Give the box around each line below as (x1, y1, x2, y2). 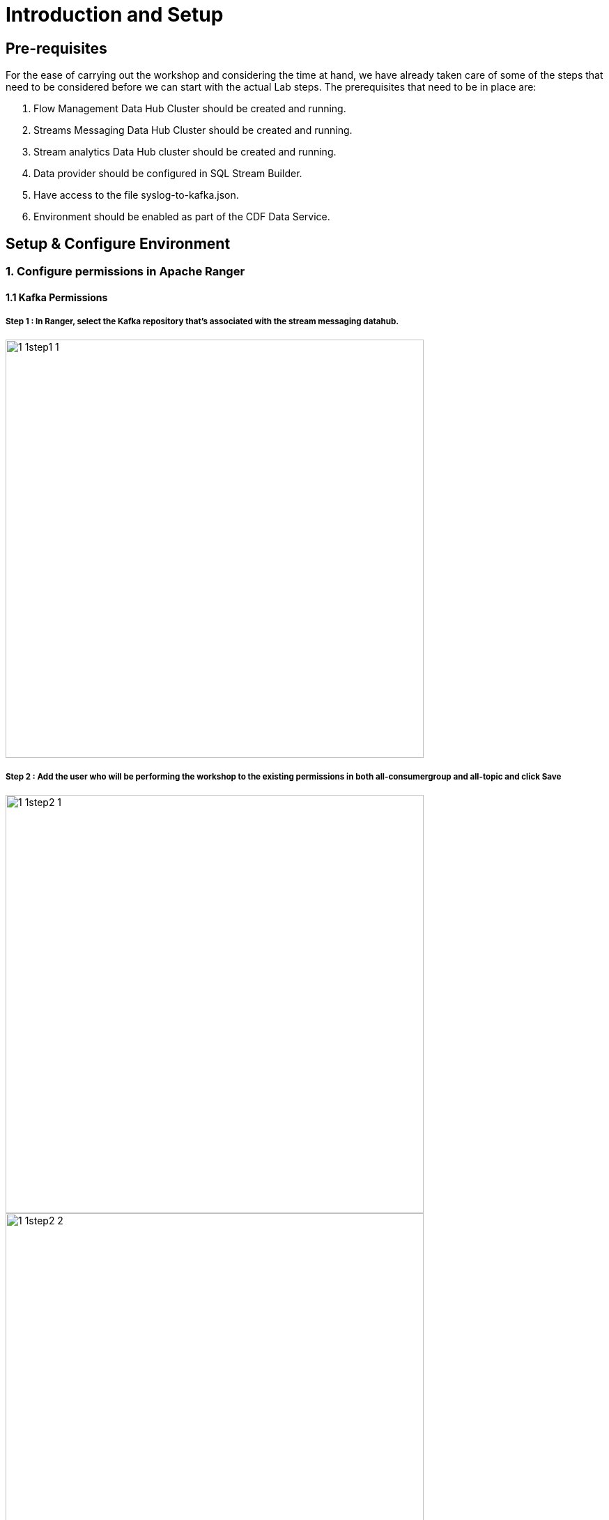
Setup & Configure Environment (6, 234, 231, 252)
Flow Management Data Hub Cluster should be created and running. (33, 102, 346, 115)
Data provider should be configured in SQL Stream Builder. (33, 167, 302, 180)
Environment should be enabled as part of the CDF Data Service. (33, 211, 330, 223)
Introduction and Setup (6, 3, 224, 26)
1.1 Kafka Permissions (6, 291, 108, 303)
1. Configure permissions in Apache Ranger (6, 264, 245, 279)
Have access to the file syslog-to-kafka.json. (33, 189, 239, 202)
